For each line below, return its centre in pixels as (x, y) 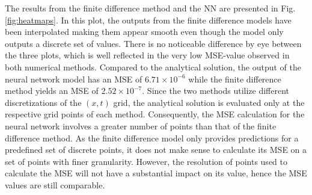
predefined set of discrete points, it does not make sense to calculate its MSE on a (156, 150)
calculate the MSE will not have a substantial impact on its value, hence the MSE (156, 173)
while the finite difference (235, 79)
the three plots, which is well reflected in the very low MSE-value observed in (147, 55)
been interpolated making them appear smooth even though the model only (144, 32)
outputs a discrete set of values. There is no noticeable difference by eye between (153, 43)
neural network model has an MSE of (74, 79)
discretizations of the (43, 102)
